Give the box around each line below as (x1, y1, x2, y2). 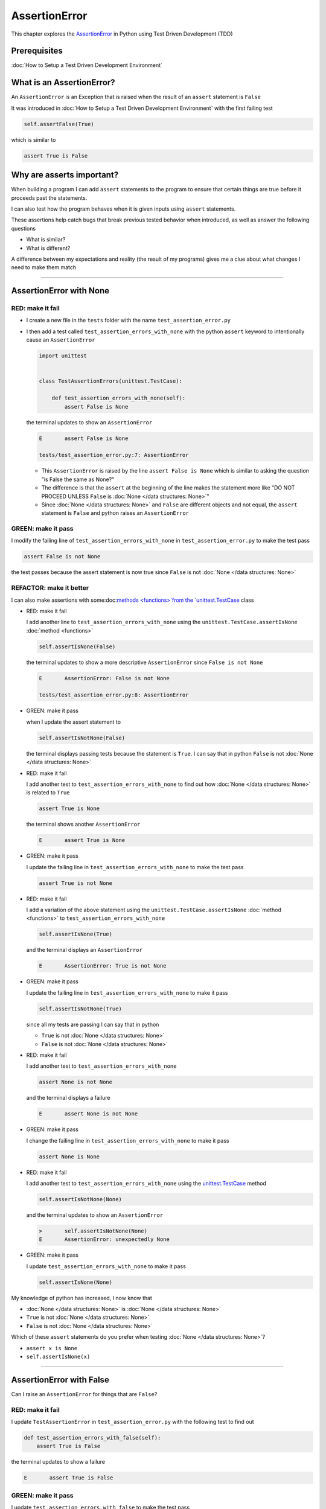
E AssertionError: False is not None (39, 675, 170, 681)
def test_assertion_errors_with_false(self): (24, 1434, 161, 1441)
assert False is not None (24, 553, 101, 560)
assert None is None (39, 1153, 100, 1160)
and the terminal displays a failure (26, 1094, 110, 1102)
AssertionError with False (11, 1374, 110, 1385)
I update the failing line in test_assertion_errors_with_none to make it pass (26, 989, 228, 996)
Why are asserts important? (11, 170, 119, 180)
